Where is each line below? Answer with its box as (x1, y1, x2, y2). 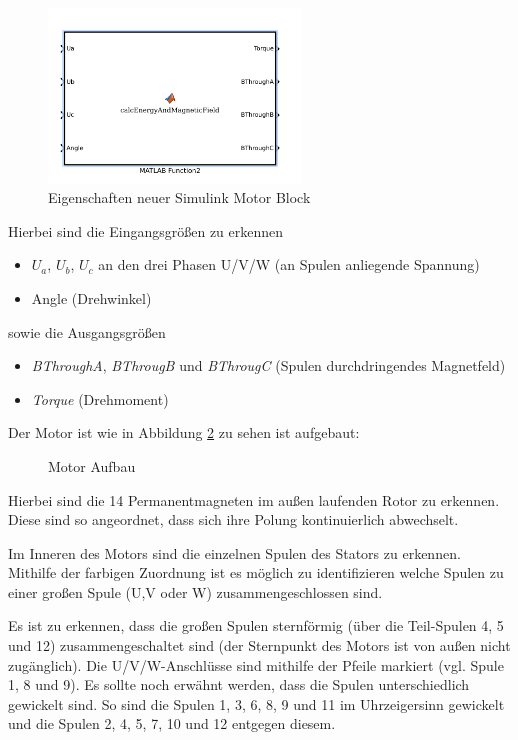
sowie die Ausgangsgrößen (8, 321, 166, 342)
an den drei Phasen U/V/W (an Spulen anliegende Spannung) (98, 254, 480, 275)
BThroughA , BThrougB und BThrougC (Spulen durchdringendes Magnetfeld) (31, 355, 506, 376)
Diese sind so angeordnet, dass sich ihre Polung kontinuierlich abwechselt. (8, 509, 459, 530)
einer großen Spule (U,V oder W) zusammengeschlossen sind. (8, 581, 383, 602)
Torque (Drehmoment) (31, 388, 169, 409)
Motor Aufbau (48, 455, 136, 476)
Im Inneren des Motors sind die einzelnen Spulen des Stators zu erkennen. (8, 542, 461, 563)
